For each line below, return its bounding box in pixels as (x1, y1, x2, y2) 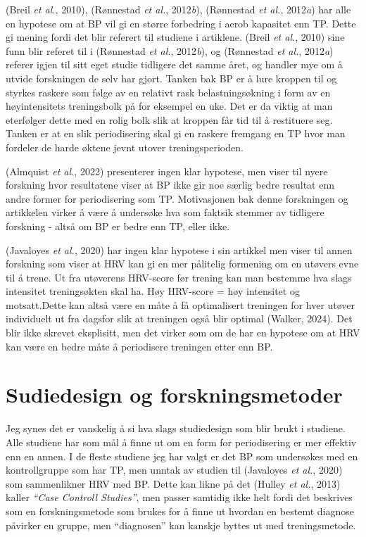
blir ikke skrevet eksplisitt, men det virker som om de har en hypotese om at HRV (6, 325, 360, 340)
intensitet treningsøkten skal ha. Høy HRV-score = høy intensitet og (6, 284, 300, 298)
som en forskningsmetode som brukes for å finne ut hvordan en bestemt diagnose (6, 503, 354, 518)
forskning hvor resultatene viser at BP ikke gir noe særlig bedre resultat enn (6, 177, 334, 192)
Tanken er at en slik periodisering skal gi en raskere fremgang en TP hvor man (6, 126, 346, 141)
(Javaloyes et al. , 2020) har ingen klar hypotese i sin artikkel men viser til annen (6, 242, 353, 257)
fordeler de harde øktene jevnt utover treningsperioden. (6, 139, 244, 154)
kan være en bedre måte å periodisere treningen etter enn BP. (6, 339, 273, 353)
